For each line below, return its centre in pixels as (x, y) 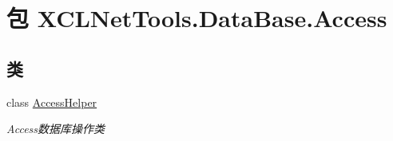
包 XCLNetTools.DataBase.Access (197, 18)
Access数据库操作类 (56, 129)
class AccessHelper (52, 102)
